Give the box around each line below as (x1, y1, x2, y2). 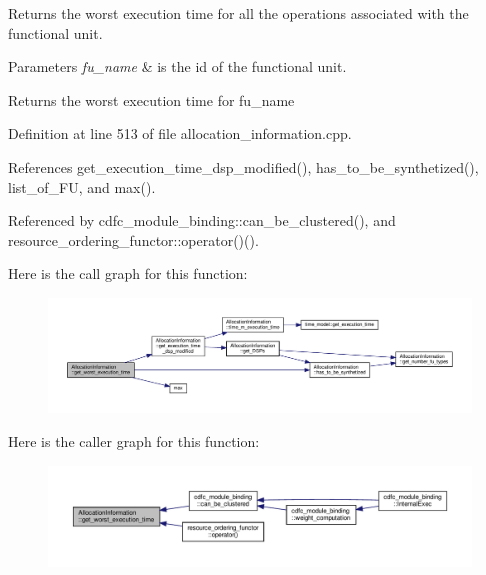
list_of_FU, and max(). (8, 176, 156, 197)
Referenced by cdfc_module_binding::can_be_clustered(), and (8, 210, 396, 231)
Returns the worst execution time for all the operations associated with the (8, 3, 469, 23)
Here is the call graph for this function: (8, 263, 248, 284)
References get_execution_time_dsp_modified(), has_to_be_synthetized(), (8, 156, 479, 177)
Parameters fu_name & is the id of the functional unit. (8, 56, 347, 77)
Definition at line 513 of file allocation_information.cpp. (8, 123, 352, 144)
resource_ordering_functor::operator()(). (8, 229, 259, 250)
